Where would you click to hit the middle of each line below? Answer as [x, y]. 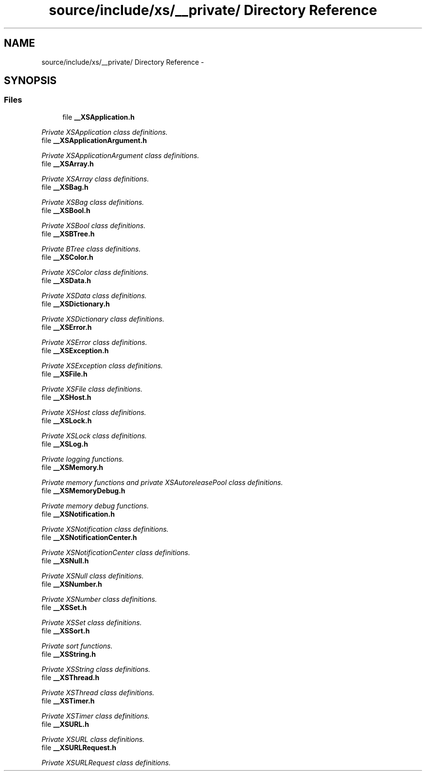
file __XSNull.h [65, 560]
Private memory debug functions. [95, 505]
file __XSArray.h [68, 163]
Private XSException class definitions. [102, 365]
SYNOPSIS [30, 81]
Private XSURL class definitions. [93, 739]
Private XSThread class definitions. [98, 692]
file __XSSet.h [64, 607]
